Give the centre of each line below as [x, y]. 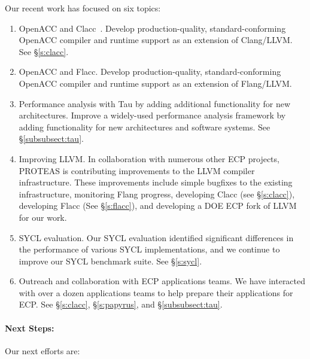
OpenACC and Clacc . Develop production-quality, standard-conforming [152, 28]
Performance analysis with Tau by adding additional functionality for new [155, 103]
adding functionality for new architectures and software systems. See [145, 127]
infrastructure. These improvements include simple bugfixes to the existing [156, 182]
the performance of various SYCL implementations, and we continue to [149, 249]
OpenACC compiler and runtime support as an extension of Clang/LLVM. [156, 40]
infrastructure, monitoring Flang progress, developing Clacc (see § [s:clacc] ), [157, 194]
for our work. [43, 217]
